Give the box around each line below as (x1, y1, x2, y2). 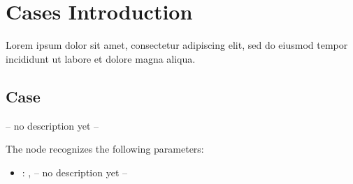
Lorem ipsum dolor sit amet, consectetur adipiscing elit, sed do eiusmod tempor (6, 38, 348, 52)
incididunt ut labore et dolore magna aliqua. (6, 51, 196, 66)
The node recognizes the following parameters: (6, 141, 204, 156)
